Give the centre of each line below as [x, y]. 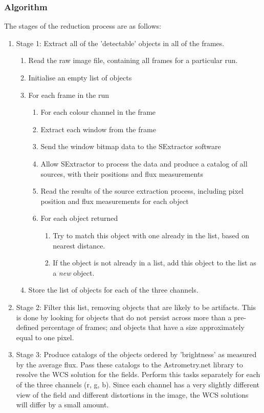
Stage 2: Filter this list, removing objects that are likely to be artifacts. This [136, 307]
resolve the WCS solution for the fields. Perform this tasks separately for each [138, 374]
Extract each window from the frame [98, 129]
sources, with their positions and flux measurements [122, 173]
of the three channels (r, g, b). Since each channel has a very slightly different [138, 385]
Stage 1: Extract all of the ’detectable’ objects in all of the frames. [120, 43]
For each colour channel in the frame [98, 112]
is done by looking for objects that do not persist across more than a [124, 317]
